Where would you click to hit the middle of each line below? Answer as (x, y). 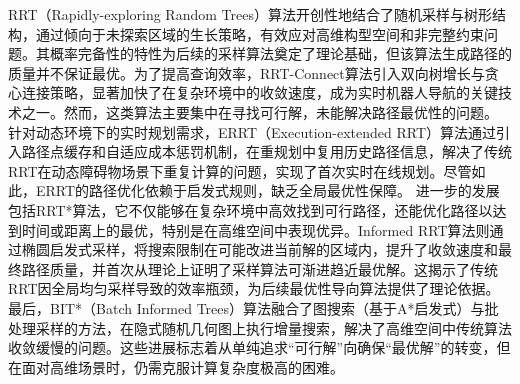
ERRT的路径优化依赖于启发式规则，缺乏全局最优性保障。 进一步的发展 (267, 190)
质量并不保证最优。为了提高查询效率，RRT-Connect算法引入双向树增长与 (246, 72)
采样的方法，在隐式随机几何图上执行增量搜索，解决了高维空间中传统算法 (273, 327)
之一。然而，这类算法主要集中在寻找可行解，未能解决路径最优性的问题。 (259, 111)
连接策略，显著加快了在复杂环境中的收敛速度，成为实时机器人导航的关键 (259, 92)
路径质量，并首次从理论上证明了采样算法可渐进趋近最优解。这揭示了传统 (259, 268)
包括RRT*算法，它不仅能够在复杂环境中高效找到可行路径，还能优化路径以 (250, 209)
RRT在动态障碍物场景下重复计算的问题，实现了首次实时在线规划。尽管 (240, 170)
